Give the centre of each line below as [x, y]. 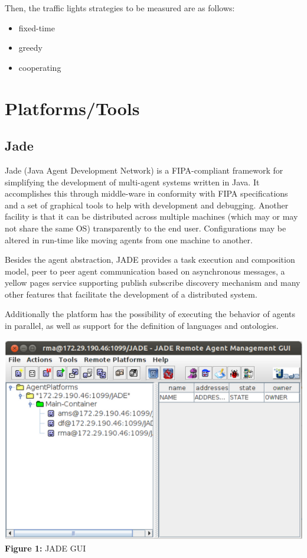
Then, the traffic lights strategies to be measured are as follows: [120, 8]
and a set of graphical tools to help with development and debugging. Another [147, 205]
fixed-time [37, 27]
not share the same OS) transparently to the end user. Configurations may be [146, 228]
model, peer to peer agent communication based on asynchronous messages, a [145, 271]
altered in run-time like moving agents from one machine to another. [129, 239]
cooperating [40, 67]
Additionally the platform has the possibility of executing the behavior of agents [150, 314]
